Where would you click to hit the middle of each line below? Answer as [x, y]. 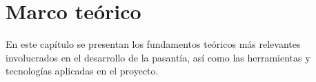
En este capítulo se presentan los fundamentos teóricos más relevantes [153, 44]
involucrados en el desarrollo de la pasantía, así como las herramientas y [158, 57]
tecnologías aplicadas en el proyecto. [82, 71]
